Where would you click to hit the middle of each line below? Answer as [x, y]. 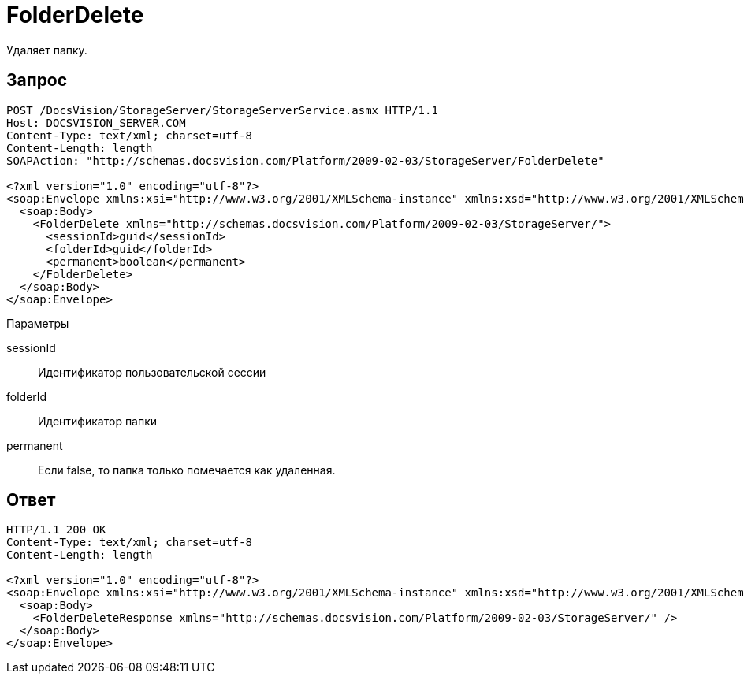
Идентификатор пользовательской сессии [152, 372]
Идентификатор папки [98, 421]
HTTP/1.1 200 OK [56, 530]
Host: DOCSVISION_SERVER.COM [96, 123]
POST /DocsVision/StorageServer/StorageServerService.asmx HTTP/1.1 [222, 110]
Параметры [38, 323]
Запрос [37, 80]
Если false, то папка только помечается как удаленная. [187, 470]
